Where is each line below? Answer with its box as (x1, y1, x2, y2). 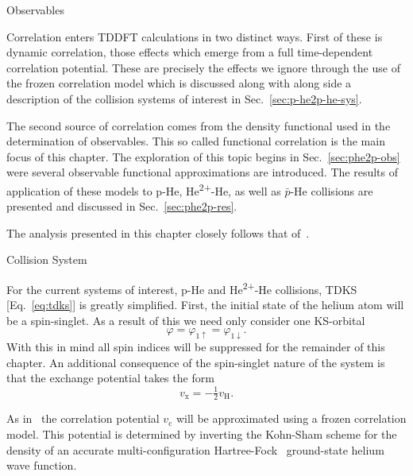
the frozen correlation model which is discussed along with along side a (6, 75, 352, 91)
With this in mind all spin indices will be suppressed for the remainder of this (6, 339, 385, 355)
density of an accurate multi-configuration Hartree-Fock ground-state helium (6, 441, 384, 458)
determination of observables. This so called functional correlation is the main (6, 133, 385, 149)
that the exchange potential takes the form (6, 370, 214, 386)
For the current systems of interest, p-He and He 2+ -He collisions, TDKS (6, 278, 357, 297)
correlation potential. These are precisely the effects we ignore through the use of (6, 59, 400, 75)
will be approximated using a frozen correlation (176, 410, 407, 427)
